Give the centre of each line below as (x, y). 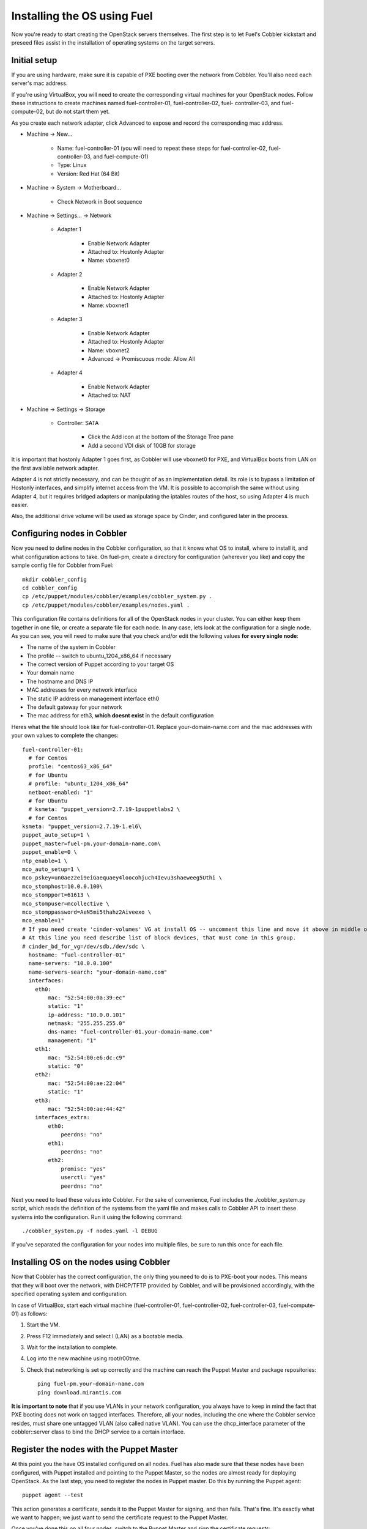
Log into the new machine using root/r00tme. (83, 1358)
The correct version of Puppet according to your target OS (100, 664)
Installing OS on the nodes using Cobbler (91, 1262)
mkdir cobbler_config (54, 579)
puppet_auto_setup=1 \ (56, 835)
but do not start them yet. (78, 112)
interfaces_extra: (62, 1117)
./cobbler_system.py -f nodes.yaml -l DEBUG (90, 1231)
